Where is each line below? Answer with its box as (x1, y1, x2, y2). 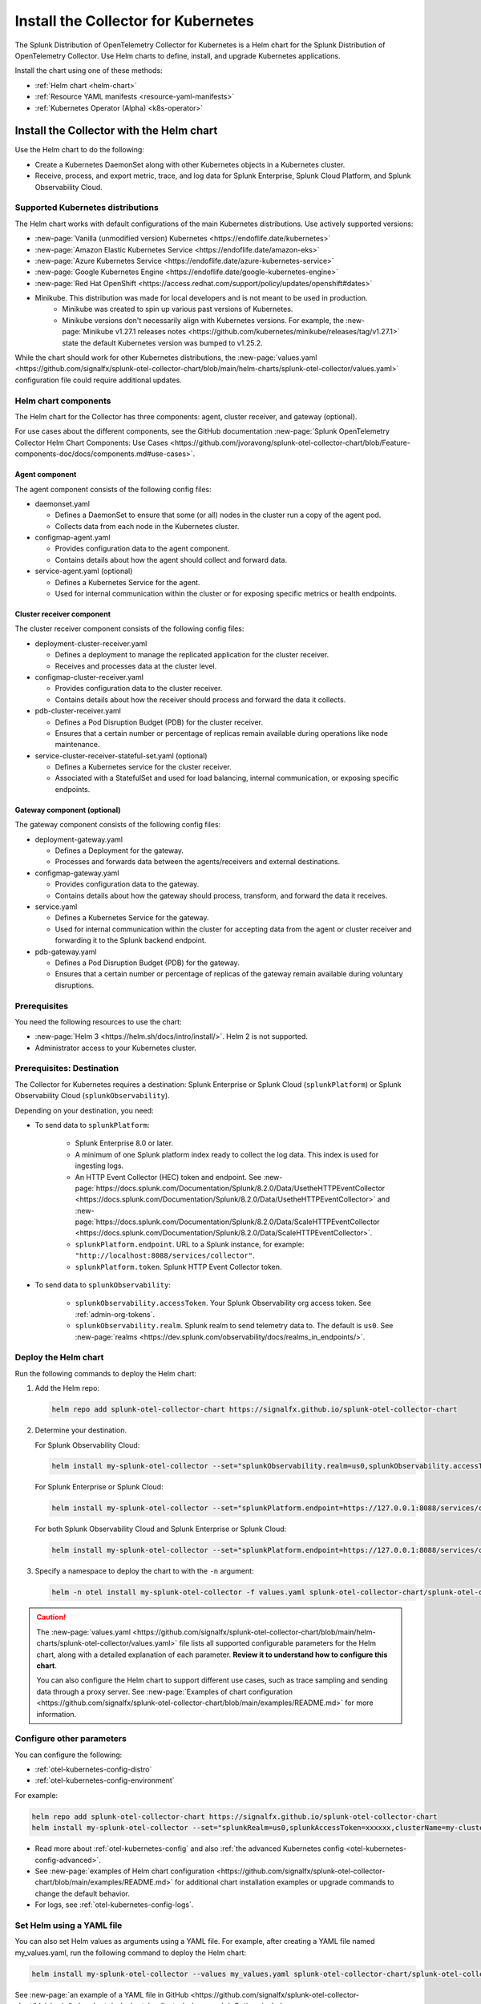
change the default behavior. (34, 1889, 130, 1898)
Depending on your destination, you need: (14, 1105, 154, 1115)
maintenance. (55, 740, 100, 749)
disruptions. (55, 980, 95, 990)
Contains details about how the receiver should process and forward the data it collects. (55, 694, 346, 705)
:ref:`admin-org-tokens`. (75, 1309, 156, 1319)
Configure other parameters (14, 1733, 127, 1744)
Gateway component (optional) (14, 805, 121, 814)
